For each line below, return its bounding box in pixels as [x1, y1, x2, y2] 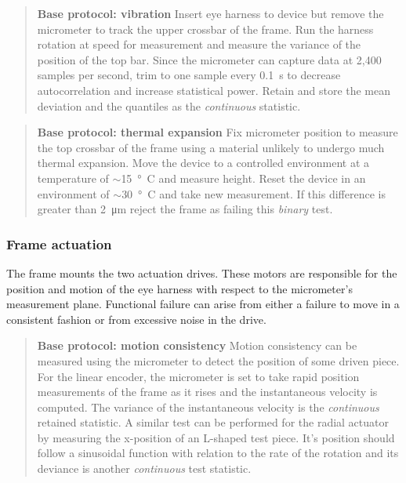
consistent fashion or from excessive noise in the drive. [6, 310, 266, 327]
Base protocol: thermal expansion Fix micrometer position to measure [37, 124, 398, 140]
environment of [37, 185, 110, 202]
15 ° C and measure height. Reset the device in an [121, 169, 366, 186]
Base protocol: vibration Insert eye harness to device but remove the [37, 5, 384, 21]
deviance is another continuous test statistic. [37, 460, 252, 477]
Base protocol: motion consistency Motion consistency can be [37, 337, 357, 354]
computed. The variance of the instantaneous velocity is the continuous [37, 398, 379, 415]
